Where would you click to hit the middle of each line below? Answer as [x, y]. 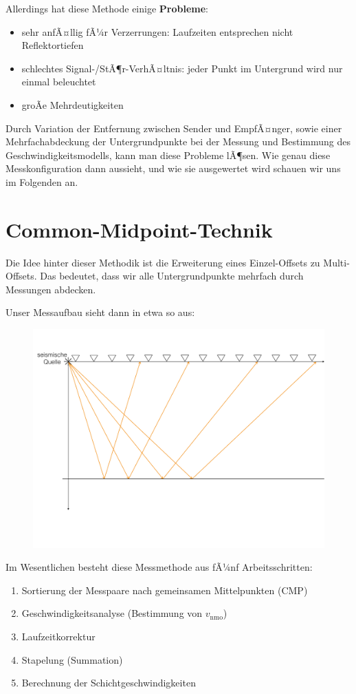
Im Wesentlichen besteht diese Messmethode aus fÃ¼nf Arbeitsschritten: [159, 567]
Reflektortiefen [53, 45]
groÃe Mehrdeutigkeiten [73, 104]
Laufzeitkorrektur [58, 636]
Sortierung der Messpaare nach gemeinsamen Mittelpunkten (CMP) [165, 590]
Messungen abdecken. [51, 289]
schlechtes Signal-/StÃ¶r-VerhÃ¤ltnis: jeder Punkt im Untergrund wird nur [182, 68]
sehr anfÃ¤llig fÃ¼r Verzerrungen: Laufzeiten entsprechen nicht [157, 31]
